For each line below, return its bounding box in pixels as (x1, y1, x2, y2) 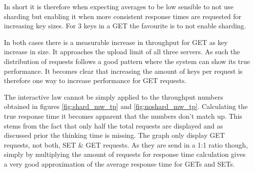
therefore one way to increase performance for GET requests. (4, 75, 187, 86)
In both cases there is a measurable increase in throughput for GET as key (4, 37, 228, 47)
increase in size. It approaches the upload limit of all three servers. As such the (4, 46, 240, 57)
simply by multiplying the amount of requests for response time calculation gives (4, 149, 246, 159)
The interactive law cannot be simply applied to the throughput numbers (4, 91, 223, 102)
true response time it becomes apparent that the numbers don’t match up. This (4, 110, 242, 121)
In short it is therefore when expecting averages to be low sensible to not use (4, 1, 233, 11)
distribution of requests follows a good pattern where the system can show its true (4, 56, 251, 66)
